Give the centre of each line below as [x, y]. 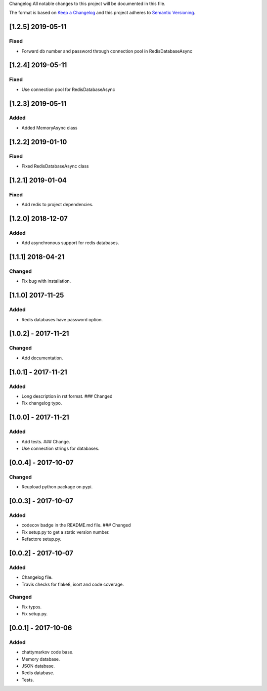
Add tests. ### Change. [46, 441]
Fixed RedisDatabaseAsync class [55, 166]
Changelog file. [37, 577]
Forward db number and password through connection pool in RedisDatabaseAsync [107, 51]
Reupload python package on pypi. [57, 487]
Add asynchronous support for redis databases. [70, 243]
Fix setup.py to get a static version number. [66, 532]
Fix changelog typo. [42, 403]
